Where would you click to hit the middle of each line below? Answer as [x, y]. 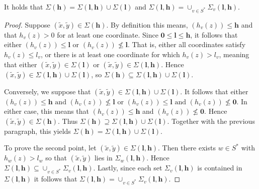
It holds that [24, 7]
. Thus [68, 121]
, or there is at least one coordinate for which [110, 54]
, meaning [234, 54]
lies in [103, 158]
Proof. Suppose [27, 24]
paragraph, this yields [37, 131]
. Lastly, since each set [128, 168]
